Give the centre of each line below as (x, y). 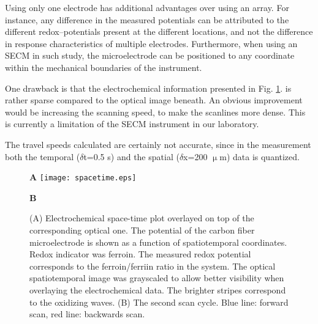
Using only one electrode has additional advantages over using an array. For (147, 7)
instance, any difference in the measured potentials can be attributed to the (147, 19)
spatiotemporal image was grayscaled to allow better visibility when (157, 278)
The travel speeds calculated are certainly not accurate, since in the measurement (158, 144)
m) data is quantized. (259, 156)
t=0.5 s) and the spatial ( (131, 156)
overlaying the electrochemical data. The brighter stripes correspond (158, 289)
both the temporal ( (43, 156)
